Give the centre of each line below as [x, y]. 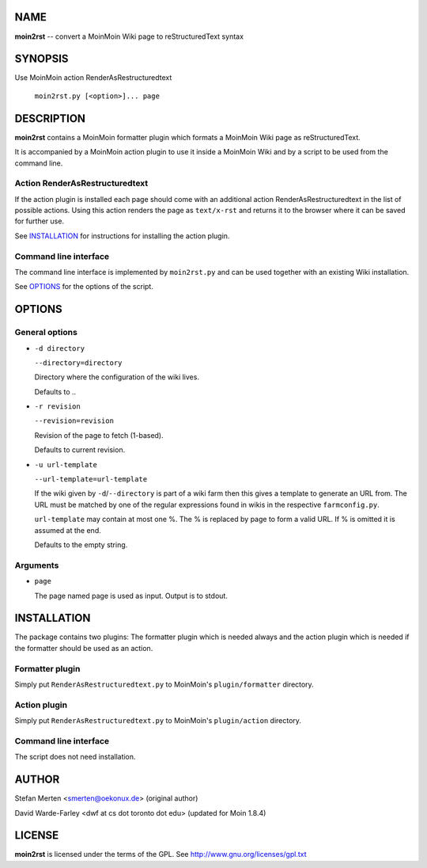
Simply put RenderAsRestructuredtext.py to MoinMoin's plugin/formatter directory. [164, 684]
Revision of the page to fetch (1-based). [99, 435]
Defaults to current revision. [80, 450]
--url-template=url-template [91, 480]
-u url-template [66, 464]
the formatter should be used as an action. [84, 648]
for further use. [40, 221]
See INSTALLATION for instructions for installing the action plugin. [122, 236]
